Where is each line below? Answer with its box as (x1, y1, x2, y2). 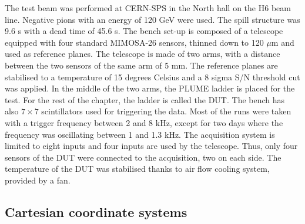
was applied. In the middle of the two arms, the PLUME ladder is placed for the (5, 82, 295, 94)
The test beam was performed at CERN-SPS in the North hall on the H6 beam (5, 2, 291, 13)
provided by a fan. (5, 174, 71, 186)
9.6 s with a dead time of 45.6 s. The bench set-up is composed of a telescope (5, 25, 283, 37)
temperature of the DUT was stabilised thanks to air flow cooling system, (5, 162, 270, 175)
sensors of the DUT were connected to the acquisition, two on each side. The (5, 151, 281, 163)
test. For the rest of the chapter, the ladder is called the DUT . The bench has (5, 93, 285, 106)
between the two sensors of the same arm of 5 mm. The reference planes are (5, 59, 278, 71)
